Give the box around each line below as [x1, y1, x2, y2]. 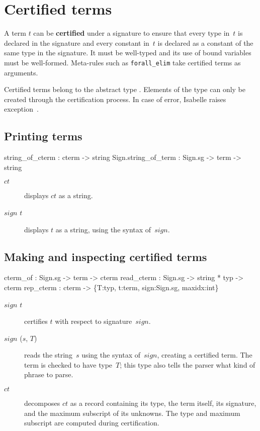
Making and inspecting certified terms [4, 248, 207, 264]
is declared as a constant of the [157, 37, 253, 48]
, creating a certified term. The [157, 350, 252, 360]
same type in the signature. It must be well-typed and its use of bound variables [4, 47, 251, 58]
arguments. [4, 67, 38, 77]
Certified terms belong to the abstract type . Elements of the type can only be [4, 84, 246, 95]
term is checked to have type [24, 359, 113, 370]
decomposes [24, 398, 60, 408]
